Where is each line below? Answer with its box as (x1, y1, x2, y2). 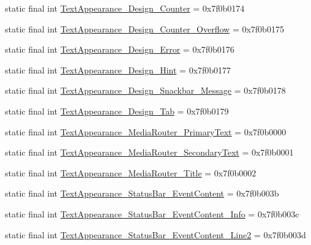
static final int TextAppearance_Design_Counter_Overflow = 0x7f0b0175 (5, 22, 284, 35)
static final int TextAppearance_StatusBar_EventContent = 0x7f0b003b (5, 187, 279, 200)
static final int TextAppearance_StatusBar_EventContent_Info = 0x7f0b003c (5, 207, 299, 220)
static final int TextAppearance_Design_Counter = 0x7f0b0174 (5, 2, 245, 14)
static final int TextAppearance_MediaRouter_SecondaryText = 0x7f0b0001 (5, 146, 294, 159)
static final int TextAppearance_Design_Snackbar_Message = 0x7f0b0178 (5, 84, 286, 97)
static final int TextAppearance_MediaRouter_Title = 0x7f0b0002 (5, 166, 257, 179)
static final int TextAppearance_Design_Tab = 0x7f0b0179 (5, 104, 229, 117)
